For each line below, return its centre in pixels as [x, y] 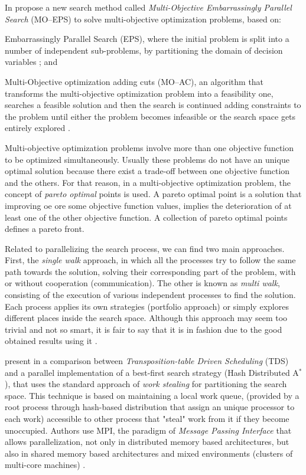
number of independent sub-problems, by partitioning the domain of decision [144, 50]
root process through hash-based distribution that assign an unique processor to [150, 407]
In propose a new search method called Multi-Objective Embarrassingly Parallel [148, 7]
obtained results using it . [51, 341]
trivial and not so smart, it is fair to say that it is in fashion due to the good [144, 329]
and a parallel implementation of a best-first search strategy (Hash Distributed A [152, 372]
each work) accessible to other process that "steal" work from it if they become [147, 418]
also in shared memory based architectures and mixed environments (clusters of [149, 453]
